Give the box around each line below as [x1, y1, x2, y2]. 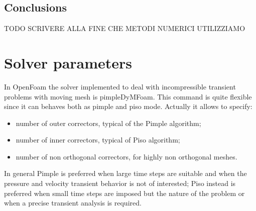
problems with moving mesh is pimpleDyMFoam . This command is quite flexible [4, 91, 252, 101]
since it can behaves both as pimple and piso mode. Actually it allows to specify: [4, 101, 252, 111]
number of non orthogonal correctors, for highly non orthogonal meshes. [16, 151, 237, 161]
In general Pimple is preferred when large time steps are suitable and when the [4, 168, 247, 178]
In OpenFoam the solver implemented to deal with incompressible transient [4, 81, 236, 91]
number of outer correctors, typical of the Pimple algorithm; [16, 117, 201, 128]
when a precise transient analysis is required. [4, 197, 142, 208]
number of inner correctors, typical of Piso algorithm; [16, 134, 180, 145]
